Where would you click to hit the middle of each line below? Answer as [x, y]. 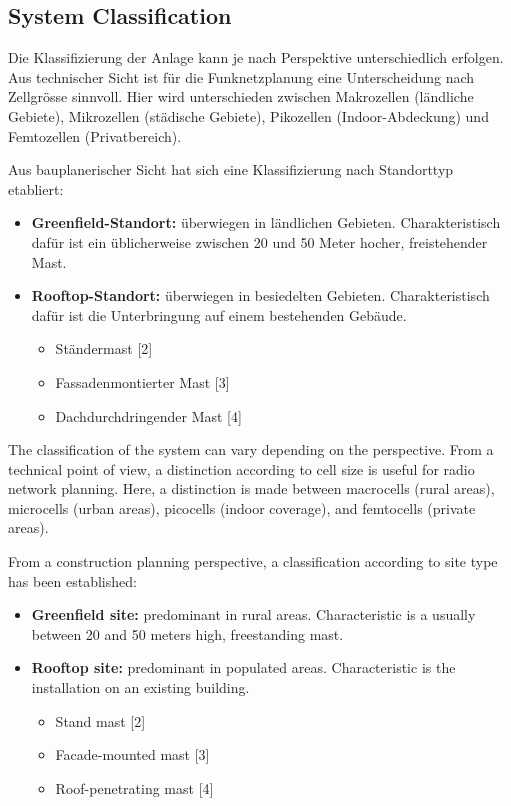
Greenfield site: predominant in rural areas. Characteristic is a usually [253, 614]
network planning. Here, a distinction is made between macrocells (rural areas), [251, 488]
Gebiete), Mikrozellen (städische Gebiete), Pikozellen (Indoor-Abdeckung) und [248, 115]
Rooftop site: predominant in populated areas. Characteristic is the [243, 667]
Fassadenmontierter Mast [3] [142, 381]
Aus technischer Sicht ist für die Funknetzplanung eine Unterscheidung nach [241, 76]
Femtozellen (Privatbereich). [95, 135]
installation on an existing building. [140, 687]
